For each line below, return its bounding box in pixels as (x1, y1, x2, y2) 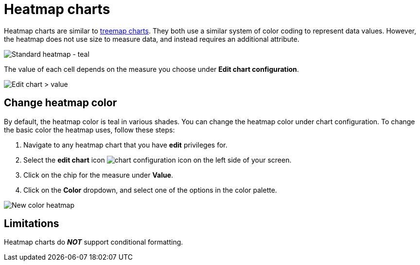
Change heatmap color (4, 97, 117, 109)
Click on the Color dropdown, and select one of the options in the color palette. (23, 185, 277, 194)
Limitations (4, 217, 59, 230)
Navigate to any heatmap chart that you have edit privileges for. (23, 140, 227, 149)
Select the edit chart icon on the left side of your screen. (23, 155, 292, 164)
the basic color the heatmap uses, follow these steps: (4, 125, 175, 134)
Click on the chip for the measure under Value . (23, 170, 174, 179)
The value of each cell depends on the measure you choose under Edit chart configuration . (4, 65, 299, 73)
